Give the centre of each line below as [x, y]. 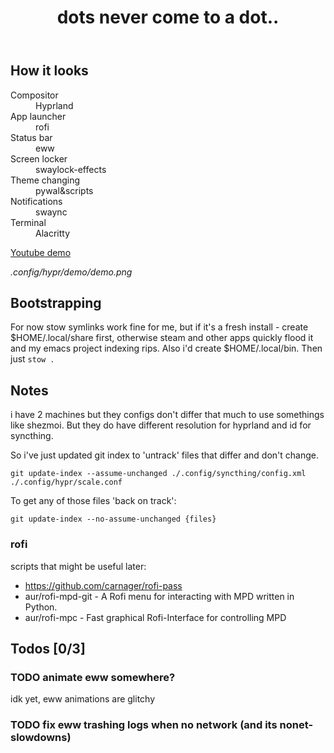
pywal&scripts [64, 190]
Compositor [34, 95]
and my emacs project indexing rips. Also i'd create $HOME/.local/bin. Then [166, 348]
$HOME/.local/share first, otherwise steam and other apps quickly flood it [162, 338]
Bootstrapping [56, 303]
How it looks [49, 71]
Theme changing [45, 180]
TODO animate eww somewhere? [93, 677]
